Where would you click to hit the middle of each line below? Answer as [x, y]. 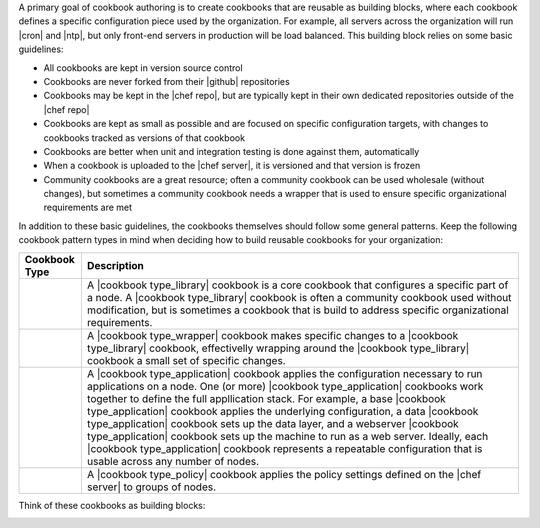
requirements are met [88, 207]
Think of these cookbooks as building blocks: [112, 505]
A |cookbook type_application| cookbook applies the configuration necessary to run [284, 373]
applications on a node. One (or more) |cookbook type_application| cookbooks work [285, 386]
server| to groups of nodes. [151, 487]
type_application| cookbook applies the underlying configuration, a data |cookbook [282, 411]
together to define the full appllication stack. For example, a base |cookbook [266, 398]
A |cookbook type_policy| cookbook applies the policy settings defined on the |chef [284, 474]
